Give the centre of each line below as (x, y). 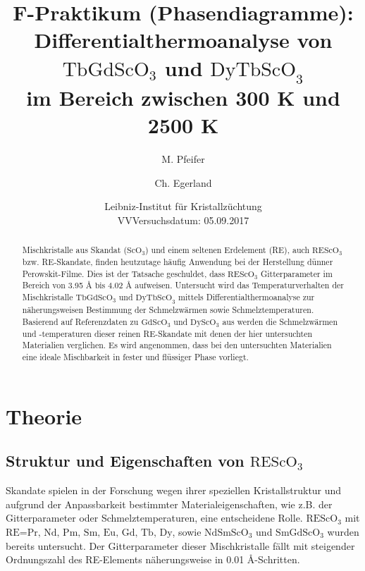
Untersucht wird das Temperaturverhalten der (259, 285)
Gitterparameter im (296, 273)
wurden (343, 531)
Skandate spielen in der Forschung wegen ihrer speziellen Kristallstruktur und (174, 490)
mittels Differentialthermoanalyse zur (246, 297)
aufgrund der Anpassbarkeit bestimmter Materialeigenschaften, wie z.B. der (169, 504)
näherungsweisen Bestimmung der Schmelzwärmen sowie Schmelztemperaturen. (168, 310)
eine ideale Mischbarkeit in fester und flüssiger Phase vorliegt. (135, 357)
